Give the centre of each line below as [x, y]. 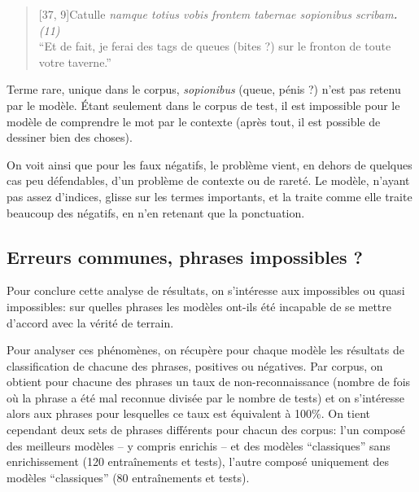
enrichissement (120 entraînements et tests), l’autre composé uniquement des [198, 461]
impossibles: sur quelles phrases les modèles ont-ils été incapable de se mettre [199, 306]
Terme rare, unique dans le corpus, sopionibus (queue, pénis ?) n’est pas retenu [204, 89]
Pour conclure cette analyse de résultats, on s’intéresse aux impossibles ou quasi [206, 290]
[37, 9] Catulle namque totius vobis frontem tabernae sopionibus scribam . [218, 14]
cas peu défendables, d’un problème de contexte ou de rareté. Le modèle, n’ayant [208, 180]
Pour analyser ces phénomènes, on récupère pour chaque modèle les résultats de [205, 350]
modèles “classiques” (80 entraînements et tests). [128, 477]
